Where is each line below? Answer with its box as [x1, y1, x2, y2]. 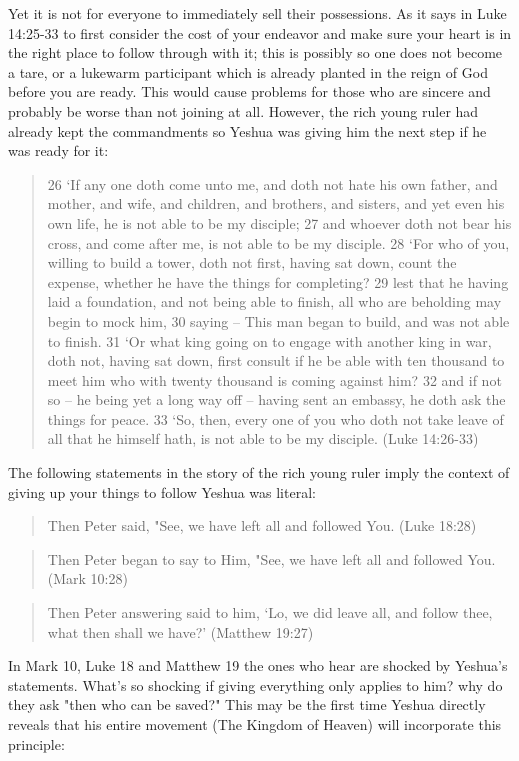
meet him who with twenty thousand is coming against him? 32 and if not [47, 369, 502, 390]
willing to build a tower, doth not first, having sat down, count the [47, 252, 457, 273]
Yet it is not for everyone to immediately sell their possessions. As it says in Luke [8, 3, 507, 23]
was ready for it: [8, 140, 109, 161]
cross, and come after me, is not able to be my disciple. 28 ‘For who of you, [47, 232, 510, 253]
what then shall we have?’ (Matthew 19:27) [47, 621, 314, 642]
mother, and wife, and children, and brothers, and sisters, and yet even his [47, 193, 505, 214]
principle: [8, 733, 65, 754]
